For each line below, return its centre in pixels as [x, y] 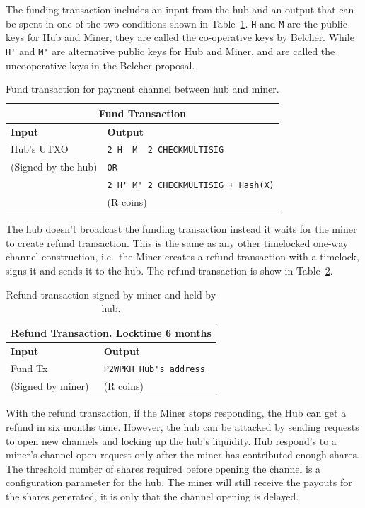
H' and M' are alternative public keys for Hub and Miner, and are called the [170, 51]
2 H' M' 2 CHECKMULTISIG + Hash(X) [191, 186]
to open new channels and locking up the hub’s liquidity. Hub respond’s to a [171, 440]
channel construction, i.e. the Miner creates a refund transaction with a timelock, [182, 256]
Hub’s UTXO [40, 149]
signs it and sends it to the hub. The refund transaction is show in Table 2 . [169, 270]
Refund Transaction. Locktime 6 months [111, 332]
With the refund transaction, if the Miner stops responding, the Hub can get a [176, 413]
